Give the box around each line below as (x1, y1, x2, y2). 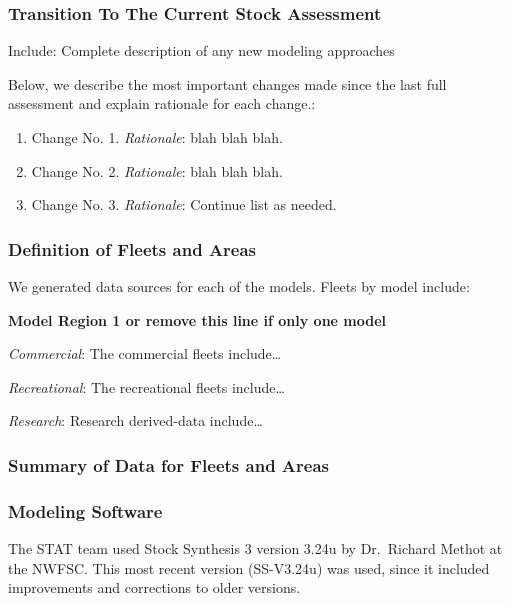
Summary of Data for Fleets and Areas (8, 452, 330, 477)
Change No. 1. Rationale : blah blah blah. (31, 127, 283, 147)
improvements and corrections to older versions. (8, 577, 301, 598)
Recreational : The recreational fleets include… (8, 376, 285, 397)
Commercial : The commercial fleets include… (8, 343, 282, 364)
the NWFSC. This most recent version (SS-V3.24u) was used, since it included (8, 557, 490, 578)
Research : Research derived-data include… (8, 410, 263, 431)
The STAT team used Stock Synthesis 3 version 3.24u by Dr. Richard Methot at (8, 538, 503, 559)
